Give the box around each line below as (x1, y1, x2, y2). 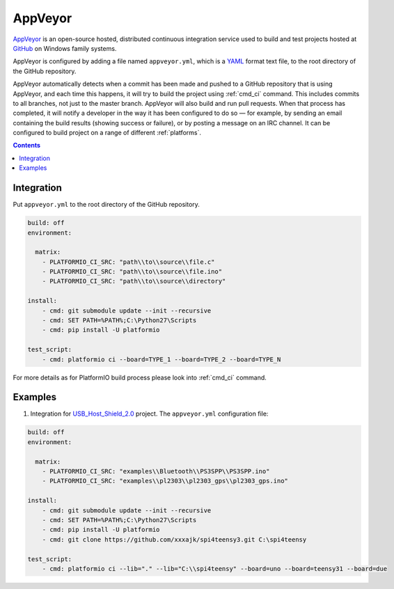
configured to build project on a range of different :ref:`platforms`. (13, 129, 202, 137)
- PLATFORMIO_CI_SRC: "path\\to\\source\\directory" (42, 277, 226, 285)
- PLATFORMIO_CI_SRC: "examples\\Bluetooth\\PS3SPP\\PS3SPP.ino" (42, 467, 270, 476)
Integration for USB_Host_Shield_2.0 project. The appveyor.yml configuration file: (30, 409, 269, 418)
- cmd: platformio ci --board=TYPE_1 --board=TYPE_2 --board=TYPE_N (42, 355, 281, 363)
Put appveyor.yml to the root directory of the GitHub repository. (13, 201, 200, 209)
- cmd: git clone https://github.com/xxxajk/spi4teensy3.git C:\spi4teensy (42, 535, 307, 543)
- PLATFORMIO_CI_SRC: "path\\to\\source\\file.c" (42, 258, 215, 266)
